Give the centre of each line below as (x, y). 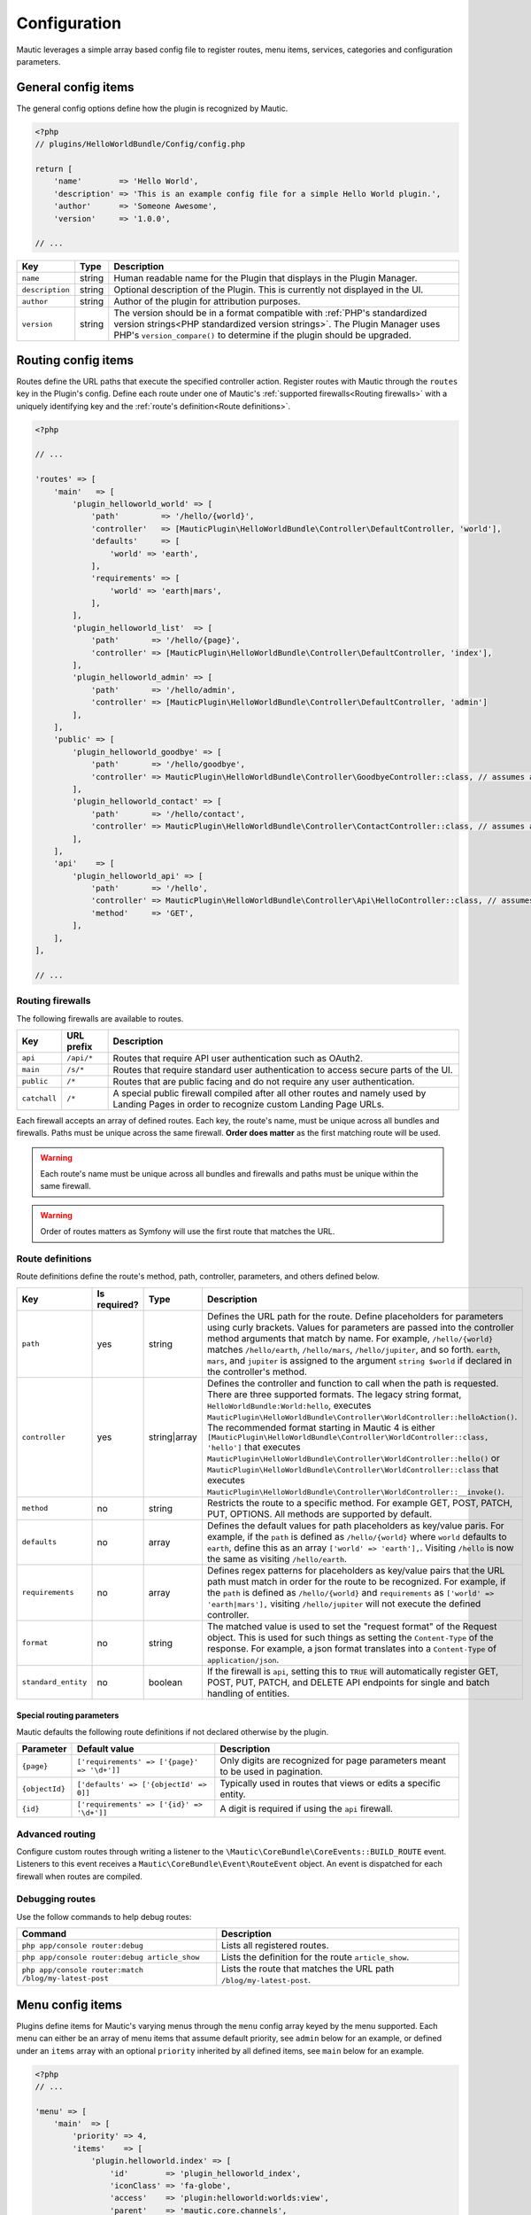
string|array (173, 1437)
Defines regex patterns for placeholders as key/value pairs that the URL (356, 1570)
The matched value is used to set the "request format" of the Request (352, 1626)
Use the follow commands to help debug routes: (104, 1916)
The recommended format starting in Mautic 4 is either (321, 1427)
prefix (80, 1046)
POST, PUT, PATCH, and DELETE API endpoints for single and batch (348, 1682)
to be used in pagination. (271, 1772)
